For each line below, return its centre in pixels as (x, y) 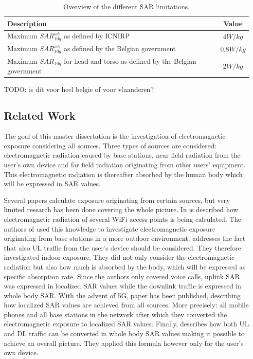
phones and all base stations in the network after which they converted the (116, 314)
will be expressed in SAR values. (52, 184)
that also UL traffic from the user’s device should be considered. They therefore (123, 247)
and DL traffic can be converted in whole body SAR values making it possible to (124, 333)
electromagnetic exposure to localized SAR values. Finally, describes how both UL (126, 324)
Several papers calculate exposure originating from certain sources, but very (117, 200)
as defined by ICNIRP (97, 36)
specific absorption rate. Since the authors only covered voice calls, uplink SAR (122, 276)
